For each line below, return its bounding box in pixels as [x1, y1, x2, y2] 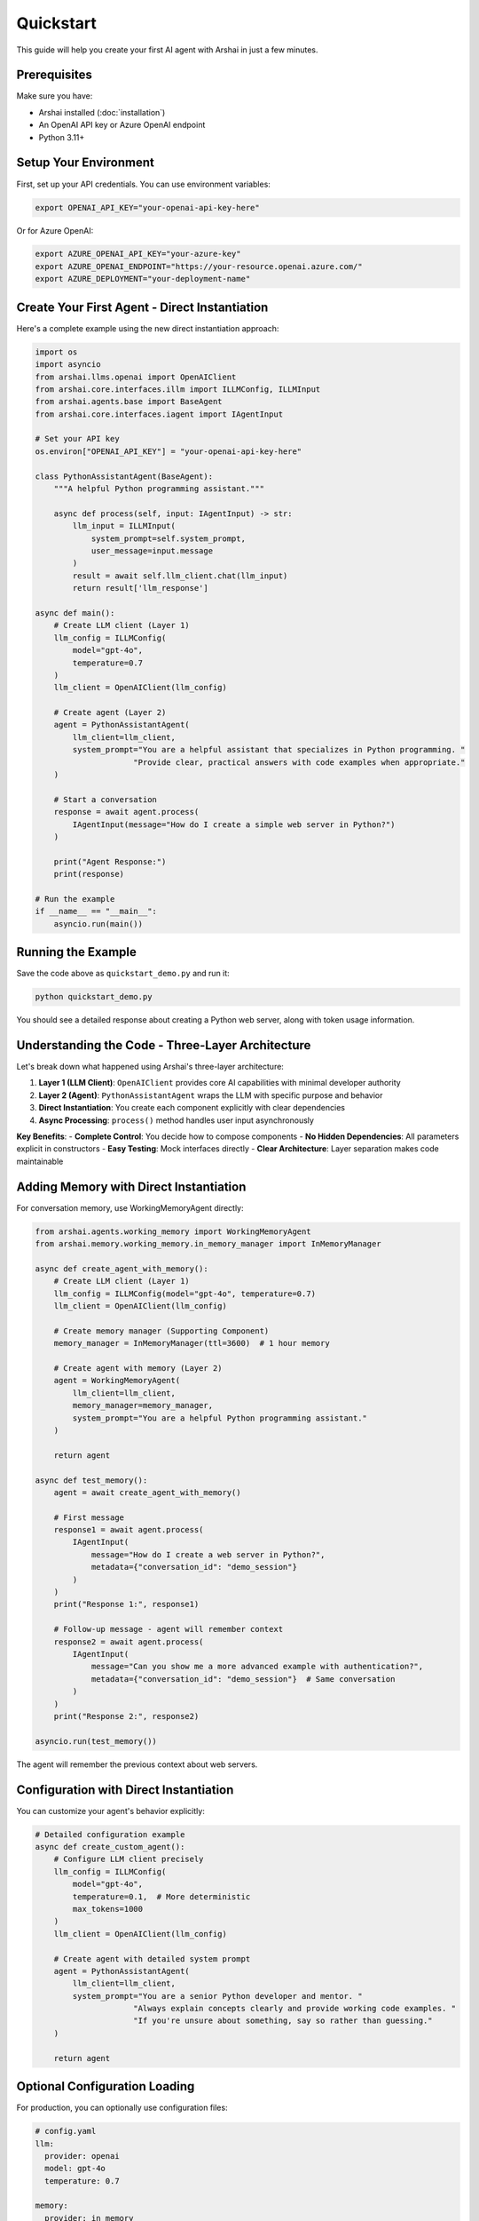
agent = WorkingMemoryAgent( [53, 1375, 181, 1386]
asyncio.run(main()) [53, 919, 144, 928]
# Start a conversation [53, 794, 157, 804]
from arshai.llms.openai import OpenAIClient [35, 371, 237, 382]
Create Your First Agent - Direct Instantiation [16, 299, 269, 314]
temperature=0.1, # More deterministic [72, 1891, 251, 1901]
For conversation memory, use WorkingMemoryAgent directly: [16, 1202, 244, 1213]
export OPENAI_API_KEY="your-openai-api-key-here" [35, 203, 261, 212]
